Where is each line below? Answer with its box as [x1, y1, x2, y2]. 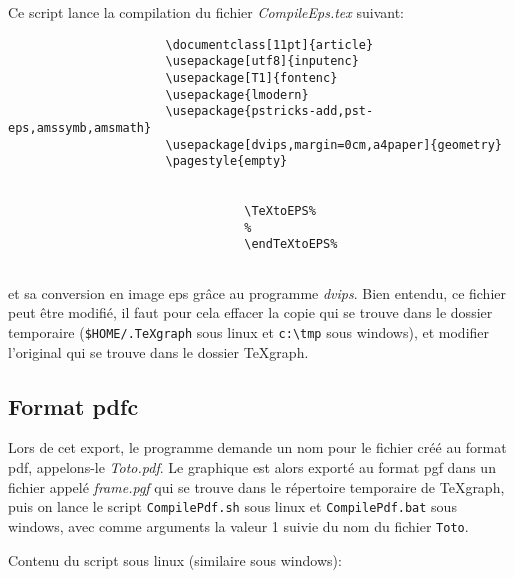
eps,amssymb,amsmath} [8, 120, 152, 135]
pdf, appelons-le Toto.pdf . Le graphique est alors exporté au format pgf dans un [8, 457, 496, 478]
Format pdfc [8, 390, 139, 421]
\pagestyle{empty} [165, 154, 288, 169]
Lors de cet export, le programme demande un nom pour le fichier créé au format [8, 437, 507, 458]
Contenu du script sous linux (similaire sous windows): [8, 549, 342, 570]
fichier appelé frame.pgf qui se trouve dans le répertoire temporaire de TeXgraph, [8, 476, 505, 497]
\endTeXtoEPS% [244, 237, 338, 252]
